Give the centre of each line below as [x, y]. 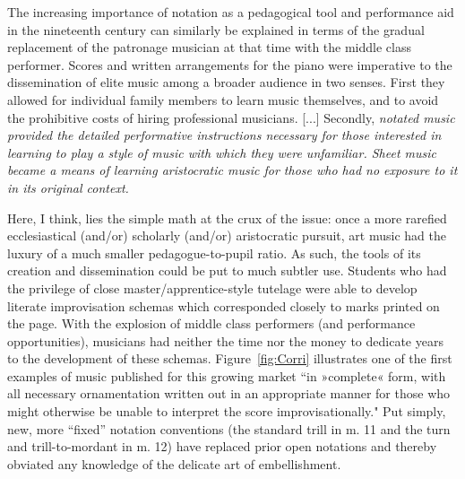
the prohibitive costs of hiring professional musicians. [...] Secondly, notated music [231, 117]
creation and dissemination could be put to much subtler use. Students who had [227, 270]
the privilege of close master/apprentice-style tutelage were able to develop [212, 287]
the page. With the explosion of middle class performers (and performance [211, 323]
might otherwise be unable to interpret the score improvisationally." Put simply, [227, 411]
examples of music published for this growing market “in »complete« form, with [227, 375]
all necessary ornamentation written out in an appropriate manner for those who [229, 393]
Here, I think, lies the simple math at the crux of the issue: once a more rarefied [227, 218]
